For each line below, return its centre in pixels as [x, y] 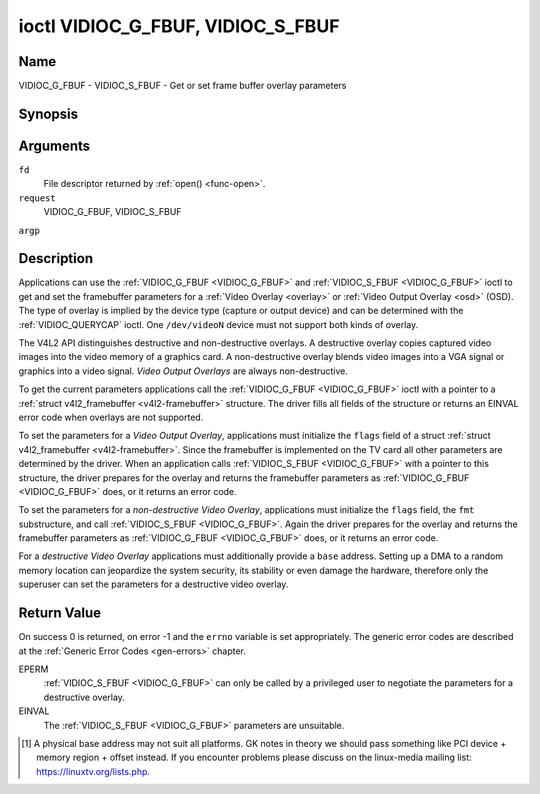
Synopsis [48, 113]
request [37, 198]
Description [56, 258]
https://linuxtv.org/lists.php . [93, 771]
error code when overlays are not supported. [111, 417]
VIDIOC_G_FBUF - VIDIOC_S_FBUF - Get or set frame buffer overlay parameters [182, 86]
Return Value [60, 613]
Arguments [54, 145]
